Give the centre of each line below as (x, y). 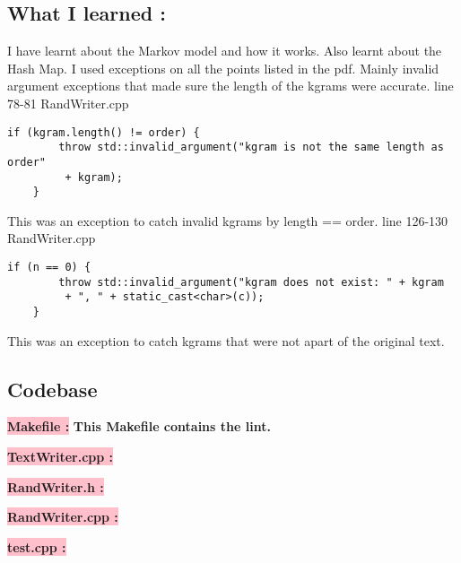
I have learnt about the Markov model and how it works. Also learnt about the (225, 51)
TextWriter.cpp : (61, 457)
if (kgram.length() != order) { (104, 132)
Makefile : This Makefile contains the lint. (139, 426)
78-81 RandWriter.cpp (68, 103)
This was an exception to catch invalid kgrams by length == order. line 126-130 (228, 220)
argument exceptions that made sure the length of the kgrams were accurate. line (230, 86)
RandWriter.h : (56, 486)
